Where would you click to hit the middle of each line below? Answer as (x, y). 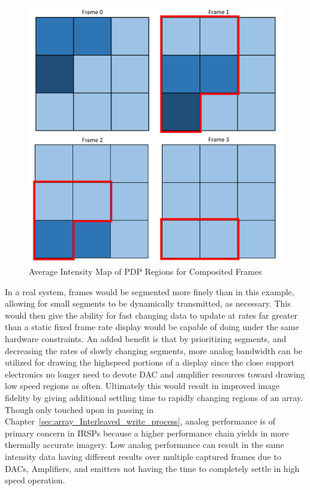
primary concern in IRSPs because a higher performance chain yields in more (147, 433)
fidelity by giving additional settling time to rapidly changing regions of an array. (154, 397)
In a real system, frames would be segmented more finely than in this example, (150, 291)
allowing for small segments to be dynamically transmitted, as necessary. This (148, 303)
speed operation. (35, 480)
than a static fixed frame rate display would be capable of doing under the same (152, 327)
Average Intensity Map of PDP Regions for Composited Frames (145, 271)
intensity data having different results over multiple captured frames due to (143, 456)
